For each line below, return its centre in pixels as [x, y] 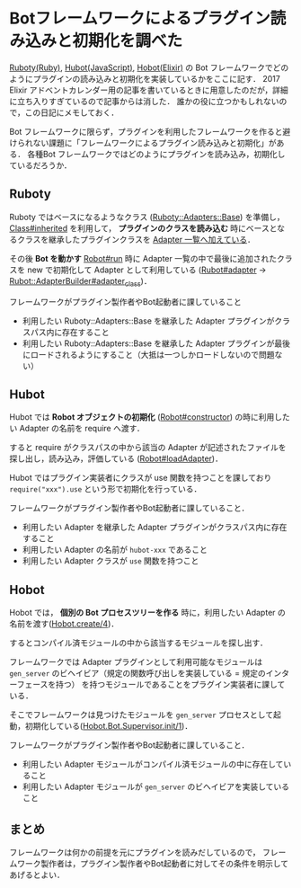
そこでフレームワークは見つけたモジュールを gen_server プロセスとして [142, 715]
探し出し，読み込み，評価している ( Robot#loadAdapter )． [116, 458]
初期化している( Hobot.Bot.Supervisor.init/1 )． [109, 726]
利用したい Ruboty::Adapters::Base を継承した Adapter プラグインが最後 [156, 343]
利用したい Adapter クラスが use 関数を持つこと [111, 561]
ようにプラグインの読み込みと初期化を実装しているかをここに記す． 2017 [145, 78]
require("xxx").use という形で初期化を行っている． [106, 489]
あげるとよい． [37, 875]
